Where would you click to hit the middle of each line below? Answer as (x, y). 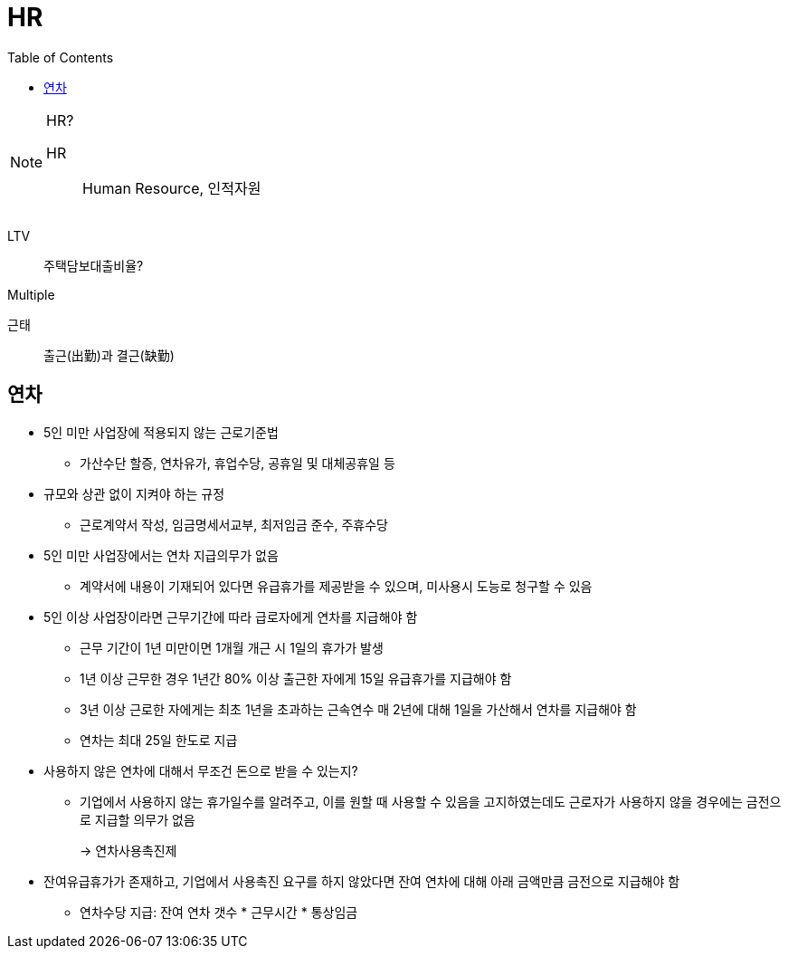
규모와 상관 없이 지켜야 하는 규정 (134, 493)
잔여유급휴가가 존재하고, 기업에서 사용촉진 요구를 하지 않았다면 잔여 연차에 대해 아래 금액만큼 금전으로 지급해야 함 (362, 881)
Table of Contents (61, 57)
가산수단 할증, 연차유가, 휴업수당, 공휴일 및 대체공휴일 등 (237, 463)
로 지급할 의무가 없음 (138, 819)
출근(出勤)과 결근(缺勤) (109, 355)
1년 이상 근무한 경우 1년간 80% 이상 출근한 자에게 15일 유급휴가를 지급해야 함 (296, 678)
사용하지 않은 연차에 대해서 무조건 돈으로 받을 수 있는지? (201, 770)
